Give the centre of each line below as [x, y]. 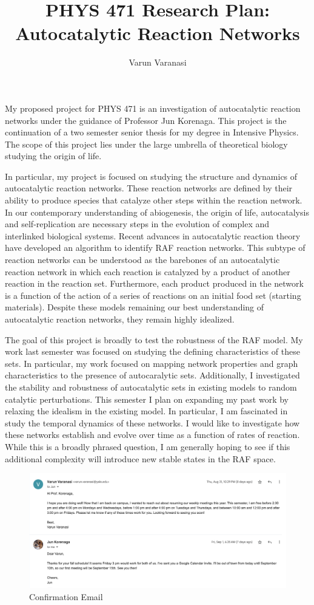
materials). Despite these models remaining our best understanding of [135, 307]
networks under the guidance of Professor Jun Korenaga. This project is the [146, 120]
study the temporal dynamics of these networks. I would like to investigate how [152, 422]
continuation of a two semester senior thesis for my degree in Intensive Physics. [152, 132]
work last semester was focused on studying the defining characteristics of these [152, 351]
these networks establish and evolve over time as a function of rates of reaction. [152, 435]
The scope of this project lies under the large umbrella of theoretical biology [146, 144]
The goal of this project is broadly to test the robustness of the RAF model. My [154, 339]
